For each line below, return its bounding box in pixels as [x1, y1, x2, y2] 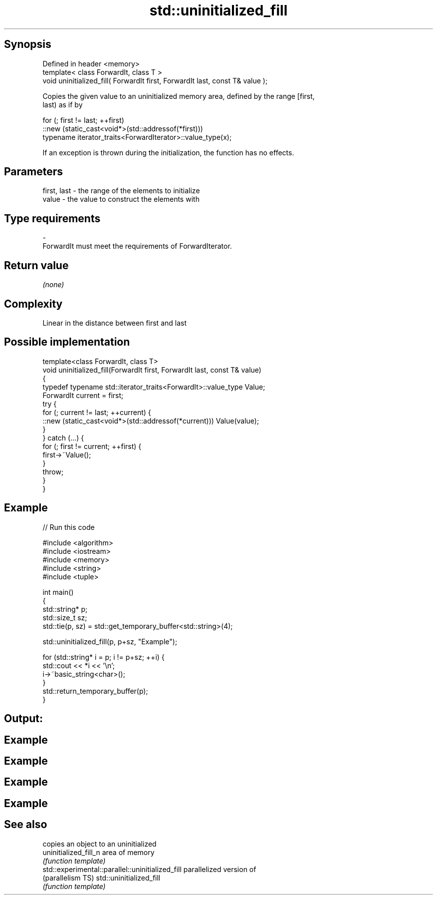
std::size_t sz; [42, 613, 87, 622]
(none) [42, 280, 64, 289]
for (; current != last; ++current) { [42, 408, 151, 417]
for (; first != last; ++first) [42, 115, 124, 124]
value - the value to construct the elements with [42, 195, 200, 204]
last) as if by [42, 100, 83, 109]
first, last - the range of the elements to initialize [42, 186, 200, 195]
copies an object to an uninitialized [42, 839, 157, 848]
